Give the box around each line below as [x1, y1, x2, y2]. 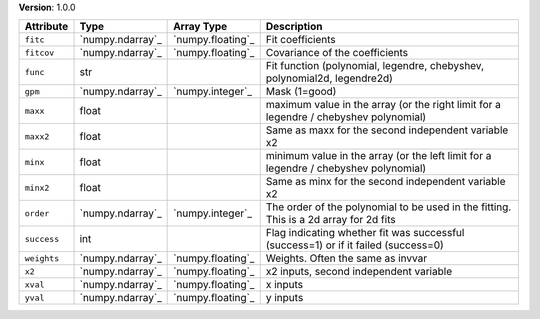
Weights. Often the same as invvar [265, 251, 428, 265]
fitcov [24, 47, 55, 58]
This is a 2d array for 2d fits [265, 213, 396, 227]
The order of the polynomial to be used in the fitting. [265, 200, 512, 214]
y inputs [265, 291, 304, 305]
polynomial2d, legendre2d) [265, 71, 394, 85]
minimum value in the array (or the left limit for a [265, 149, 492, 163]
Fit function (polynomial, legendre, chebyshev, [265, 59, 485, 73]
